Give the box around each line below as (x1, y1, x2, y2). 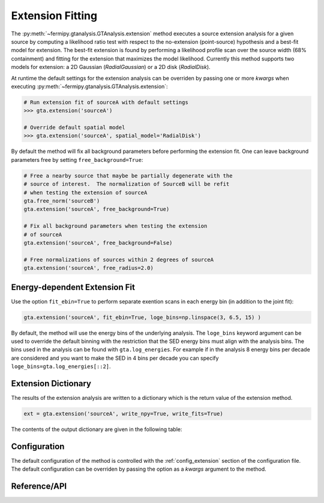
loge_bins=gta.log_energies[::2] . (11, 363, 111, 370)
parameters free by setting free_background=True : (11, 156, 143, 163)
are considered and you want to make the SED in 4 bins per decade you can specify (11, 354, 219, 362)
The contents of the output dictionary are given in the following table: (11, 426, 182, 433)
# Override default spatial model (23, 124, 125, 131)
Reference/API (11, 481, 67, 492)
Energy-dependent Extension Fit (11, 282, 135, 292)
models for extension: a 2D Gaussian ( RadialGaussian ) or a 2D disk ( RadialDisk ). (11, 64, 211, 71)
